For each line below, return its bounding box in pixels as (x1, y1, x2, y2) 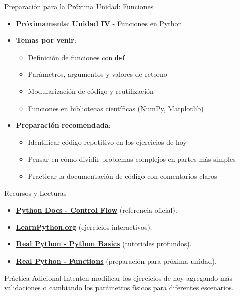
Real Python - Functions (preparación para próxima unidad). (16, 255, 217, 266)
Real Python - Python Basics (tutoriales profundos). (16, 238, 192, 249)
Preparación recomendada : (16, 120, 111, 130)
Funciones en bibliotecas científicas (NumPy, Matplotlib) (28, 103, 204, 113)
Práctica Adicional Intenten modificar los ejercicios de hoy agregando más (4, 272, 233, 283)
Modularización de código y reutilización (28, 86, 154, 96)
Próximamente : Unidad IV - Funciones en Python (16, 18, 182, 28)
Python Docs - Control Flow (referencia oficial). (16, 205, 177, 215)
